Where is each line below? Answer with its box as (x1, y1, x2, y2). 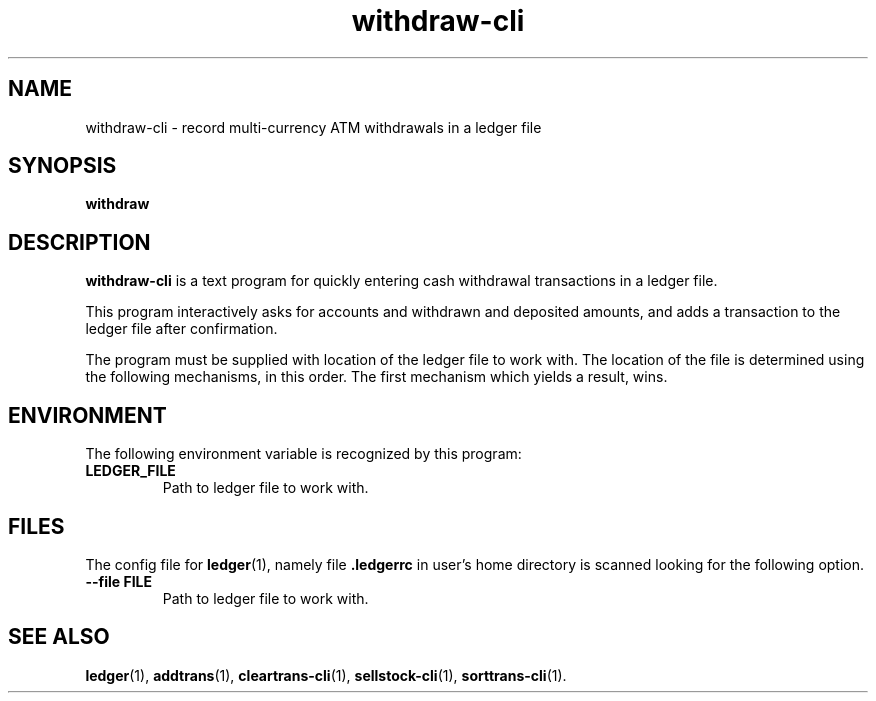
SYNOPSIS (8, 153, 117, 179)
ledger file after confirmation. (85, 320, 278, 338)
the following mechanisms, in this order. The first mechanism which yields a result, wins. (85, 368, 668, 386)
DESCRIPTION (8, 229, 151, 255)
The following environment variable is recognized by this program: (85, 445, 522, 463)
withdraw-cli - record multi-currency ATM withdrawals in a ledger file (85, 118, 542, 136)
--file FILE (85, 572, 152, 590)
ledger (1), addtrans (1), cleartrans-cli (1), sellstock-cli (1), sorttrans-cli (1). (85, 666, 567, 684)
